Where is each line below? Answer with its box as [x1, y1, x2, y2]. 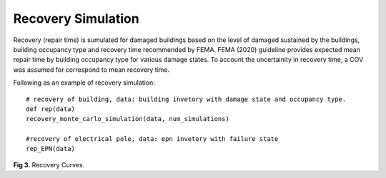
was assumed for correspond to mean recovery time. [13, 65, 170, 74]
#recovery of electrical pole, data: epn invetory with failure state [26, 135, 279, 143]
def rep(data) [26, 105, 75, 113]
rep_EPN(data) [26, 145, 75, 153]
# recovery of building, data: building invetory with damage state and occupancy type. [26, 95, 347, 103]
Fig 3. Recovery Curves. [13, 160, 85, 169]
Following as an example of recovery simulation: [13, 78, 155, 87]
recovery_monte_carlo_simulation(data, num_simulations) [26, 115, 230, 123]
